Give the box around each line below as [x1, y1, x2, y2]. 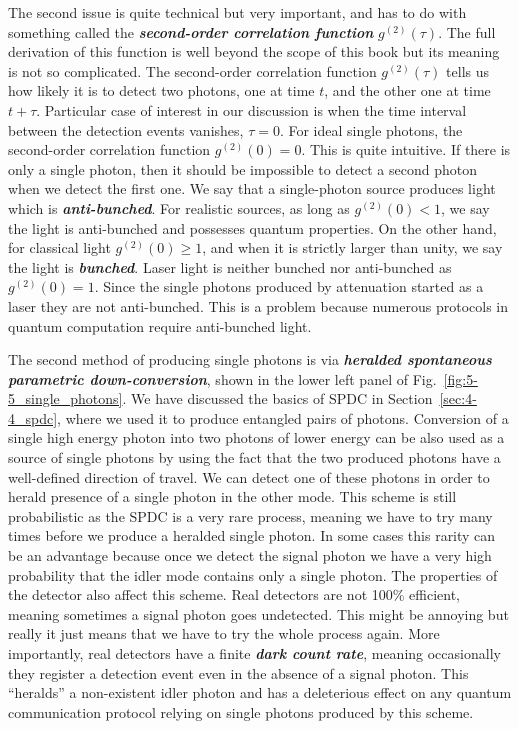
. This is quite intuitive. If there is [301, 139, 511, 160]
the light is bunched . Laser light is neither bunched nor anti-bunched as [8, 256, 452, 277]
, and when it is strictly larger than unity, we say [202, 237, 503, 258]
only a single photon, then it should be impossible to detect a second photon [8, 158, 478, 179]
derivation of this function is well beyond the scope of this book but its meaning [8, 41, 500, 62]
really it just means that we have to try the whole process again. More [8, 623, 440, 644]
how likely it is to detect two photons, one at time [8, 80, 315, 101]
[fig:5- [443, 368, 478, 389]
